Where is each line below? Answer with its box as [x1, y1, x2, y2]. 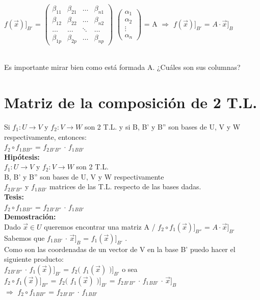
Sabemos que [4, 232, 45, 243]
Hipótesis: [4, 151, 40, 162]
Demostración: [4, 211, 56, 222]
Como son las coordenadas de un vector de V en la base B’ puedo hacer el [4, 243, 236, 254]
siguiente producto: [4, 254, 64, 264]
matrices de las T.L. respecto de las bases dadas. [49, 181, 201, 192]
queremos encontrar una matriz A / [44, 221, 155, 232]
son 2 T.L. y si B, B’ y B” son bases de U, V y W [84, 121, 241, 132]
